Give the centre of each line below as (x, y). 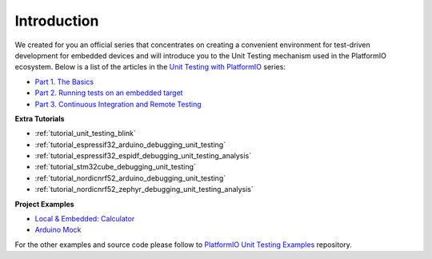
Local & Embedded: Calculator (85, 219)
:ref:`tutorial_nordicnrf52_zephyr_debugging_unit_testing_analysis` (144, 189)
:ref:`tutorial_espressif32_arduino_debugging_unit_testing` (130, 145)
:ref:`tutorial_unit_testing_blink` (85, 133)
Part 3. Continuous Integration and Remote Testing (118, 104)
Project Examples (45, 204)
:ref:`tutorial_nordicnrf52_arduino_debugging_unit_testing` (130, 178)
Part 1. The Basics (64, 82)
